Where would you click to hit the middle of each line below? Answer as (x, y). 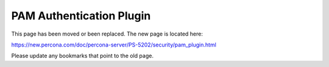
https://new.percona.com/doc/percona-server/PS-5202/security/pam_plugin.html (114, 45)
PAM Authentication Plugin (81, 16)
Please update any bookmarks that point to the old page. (82, 56)
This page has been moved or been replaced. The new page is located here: (107, 34)
